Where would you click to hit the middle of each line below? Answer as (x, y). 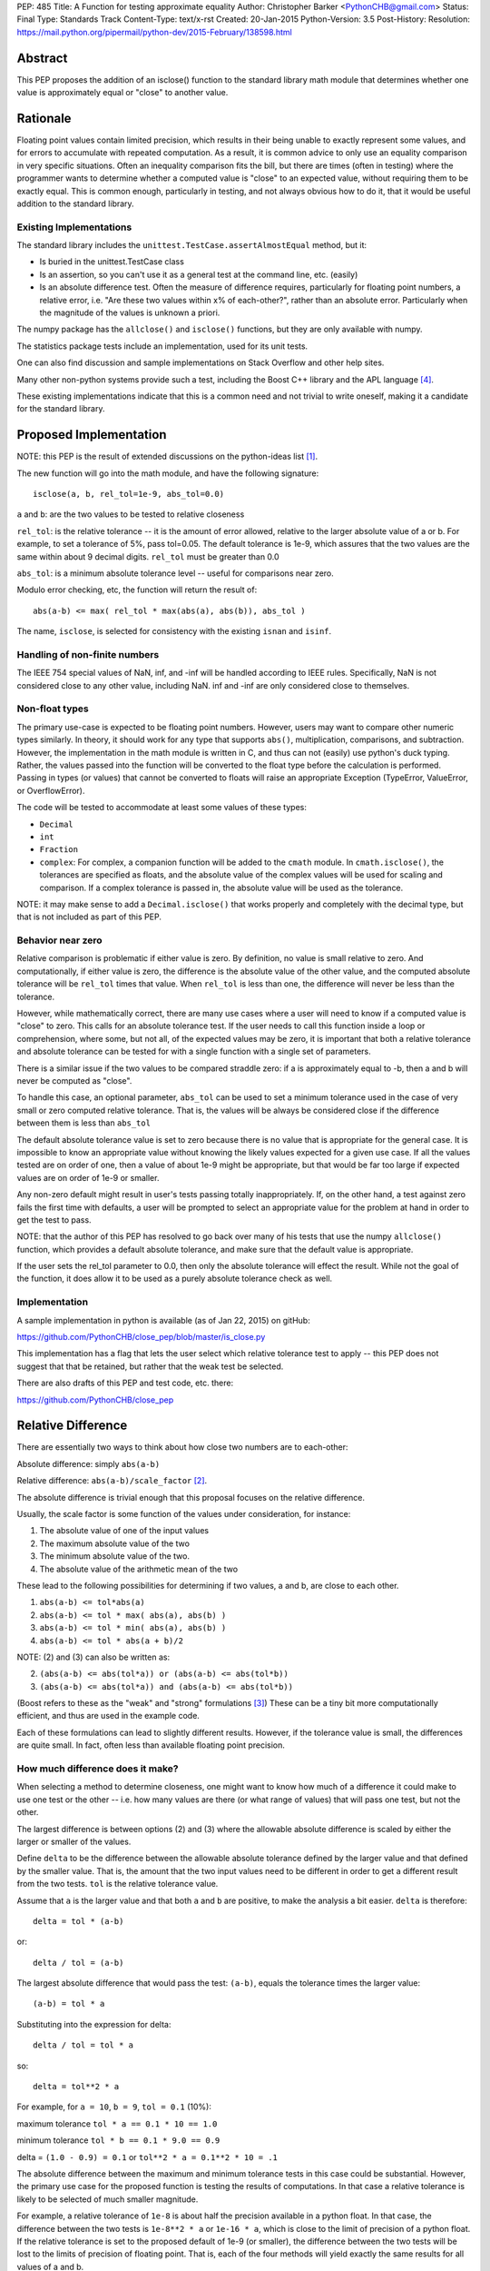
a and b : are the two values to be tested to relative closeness (131, 514)
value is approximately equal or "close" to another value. (122, 93)
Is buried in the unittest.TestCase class (112, 262)
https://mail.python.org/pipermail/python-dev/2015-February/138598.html (154, 32)
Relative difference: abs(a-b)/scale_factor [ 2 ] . (112, 1481)
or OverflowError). (51, 790)
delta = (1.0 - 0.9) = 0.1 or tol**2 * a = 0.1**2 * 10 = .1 (147, 2157)
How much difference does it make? (98, 1769)
